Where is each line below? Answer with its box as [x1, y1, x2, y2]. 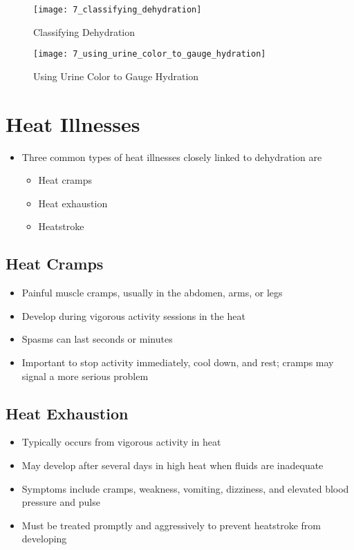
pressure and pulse [21, 495, 100, 509]
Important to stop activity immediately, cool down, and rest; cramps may [21, 354, 334, 369]
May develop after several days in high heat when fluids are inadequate [21, 457, 324, 472]
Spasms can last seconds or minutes [21, 332, 173, 346]
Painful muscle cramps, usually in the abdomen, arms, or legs [21, 285, 283, 300]
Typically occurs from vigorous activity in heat [21, 435, 221, 449]
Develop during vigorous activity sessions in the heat [21, 308, 245, 323]
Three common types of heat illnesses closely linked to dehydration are [21, 149, 322, 164]
